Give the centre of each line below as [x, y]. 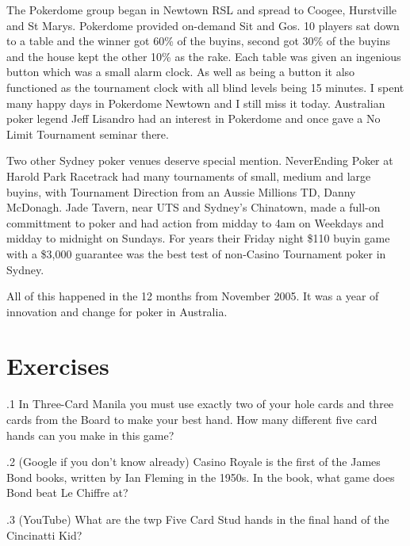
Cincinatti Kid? [44, 535]
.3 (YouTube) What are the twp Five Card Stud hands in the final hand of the [198, 519]
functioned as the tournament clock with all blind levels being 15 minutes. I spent [205, 87]
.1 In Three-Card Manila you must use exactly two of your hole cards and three [200, 404]
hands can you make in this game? [90, 435]
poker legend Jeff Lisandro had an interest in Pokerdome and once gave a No [194, 118]
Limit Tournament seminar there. [88, 134]
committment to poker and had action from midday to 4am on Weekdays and [195, 222]
